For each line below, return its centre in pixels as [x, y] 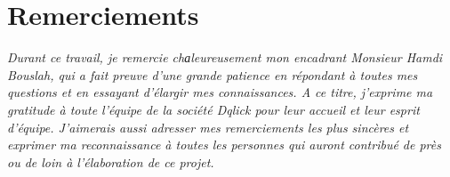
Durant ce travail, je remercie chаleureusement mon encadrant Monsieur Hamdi [225, 57]
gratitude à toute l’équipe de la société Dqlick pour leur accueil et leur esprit [213, 109]
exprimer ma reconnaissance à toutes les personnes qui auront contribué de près [224, 145]
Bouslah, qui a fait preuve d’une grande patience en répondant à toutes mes [213, 74]
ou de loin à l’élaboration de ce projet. [111, 161]
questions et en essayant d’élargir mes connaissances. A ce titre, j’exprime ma [220, 92]
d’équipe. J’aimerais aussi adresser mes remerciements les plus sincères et [208, 127]
